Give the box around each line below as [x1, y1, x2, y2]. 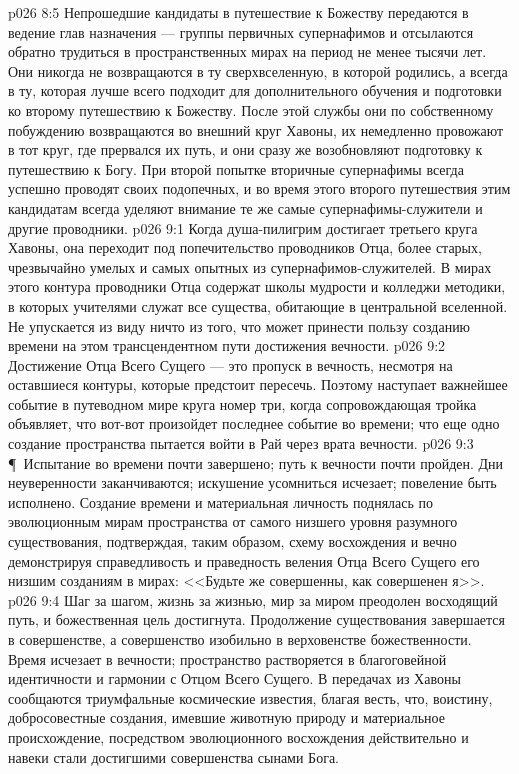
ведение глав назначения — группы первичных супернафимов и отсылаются [8, 21, 474, 42]
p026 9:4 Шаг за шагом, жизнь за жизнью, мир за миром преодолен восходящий [8, 589, 498, 610]
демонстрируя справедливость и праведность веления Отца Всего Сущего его [8, 550, 480, 571]
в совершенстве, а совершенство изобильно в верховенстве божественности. [8, 629, 472, 649]
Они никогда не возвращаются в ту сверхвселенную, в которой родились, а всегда [8, 60, 508, 81]
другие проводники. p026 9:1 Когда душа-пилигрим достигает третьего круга [8, 217, 478, 238]
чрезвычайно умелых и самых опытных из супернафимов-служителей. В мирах [8, 256, 492, 277]
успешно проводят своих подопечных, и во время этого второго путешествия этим [8, 178, 511, 199]
